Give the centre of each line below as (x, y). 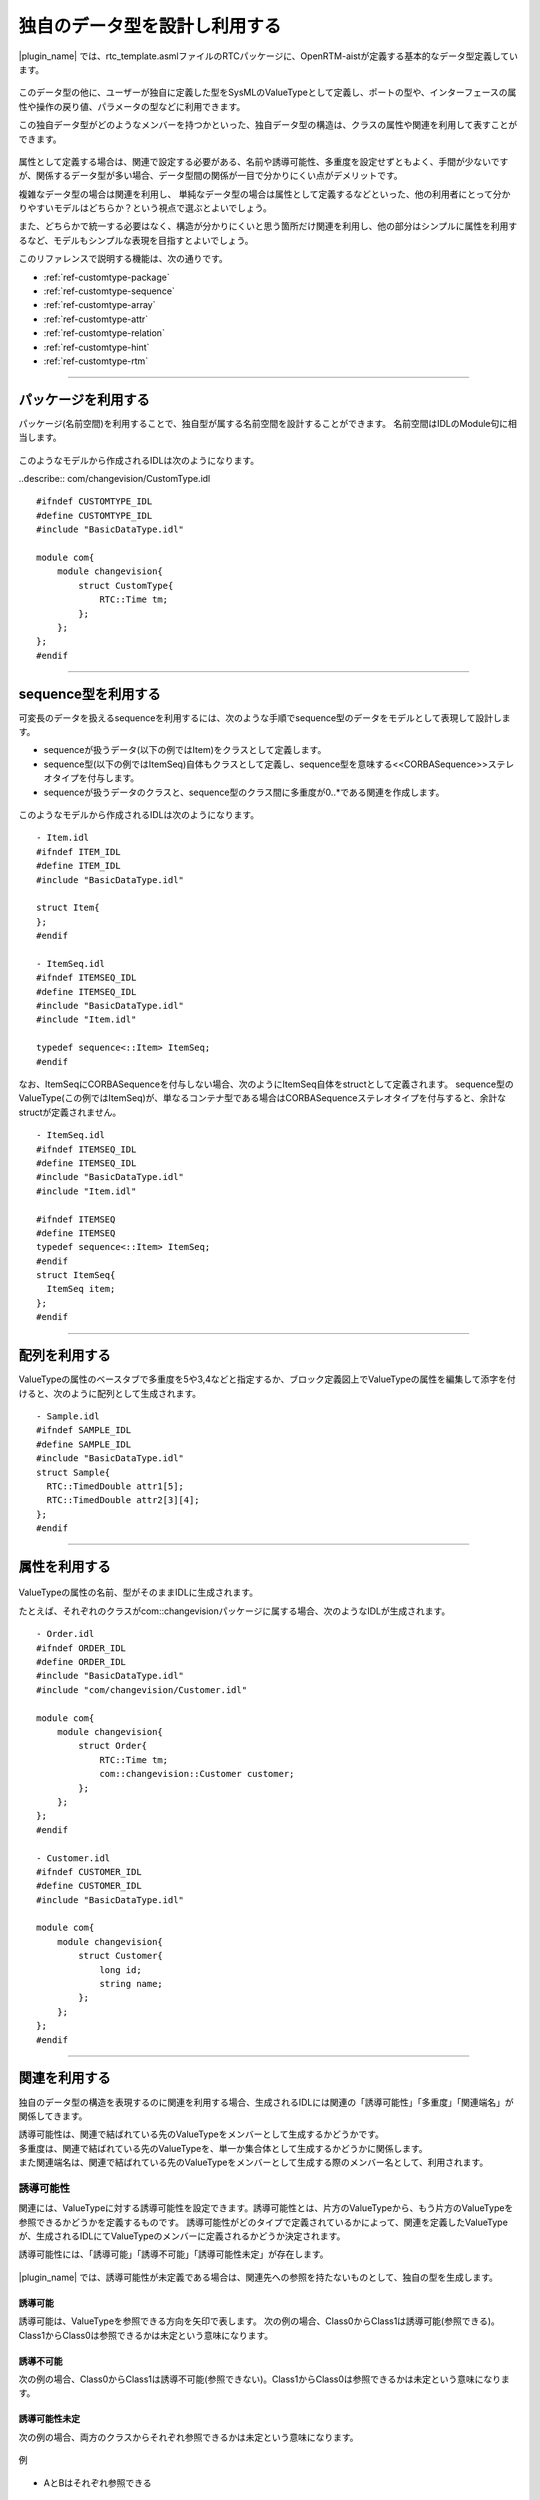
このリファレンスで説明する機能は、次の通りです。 (123, 259)
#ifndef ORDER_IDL (81, 1648)
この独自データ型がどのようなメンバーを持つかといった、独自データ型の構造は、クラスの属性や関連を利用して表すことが (268, 125)
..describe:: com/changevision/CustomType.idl (114, 479)
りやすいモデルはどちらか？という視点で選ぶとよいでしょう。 (145, 208)
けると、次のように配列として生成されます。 (110, 1393)
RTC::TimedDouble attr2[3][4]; (123, 1500)
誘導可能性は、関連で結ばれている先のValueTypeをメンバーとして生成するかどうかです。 (201, 2134)
